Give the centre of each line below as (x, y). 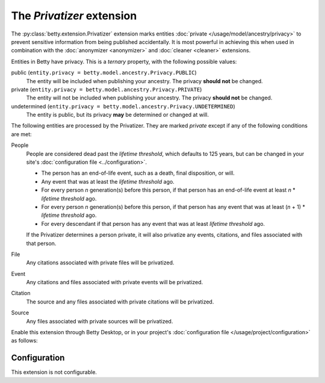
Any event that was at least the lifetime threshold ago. (108, 181)
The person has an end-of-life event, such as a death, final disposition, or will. (138, 173)
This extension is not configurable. (54, 372)
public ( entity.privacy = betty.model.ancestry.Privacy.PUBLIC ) (104, 73)
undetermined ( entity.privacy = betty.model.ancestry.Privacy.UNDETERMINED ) (123, 106)
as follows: (25, 341)
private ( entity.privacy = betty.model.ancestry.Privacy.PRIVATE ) (107, 89)
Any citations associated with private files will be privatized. (100, 263)
